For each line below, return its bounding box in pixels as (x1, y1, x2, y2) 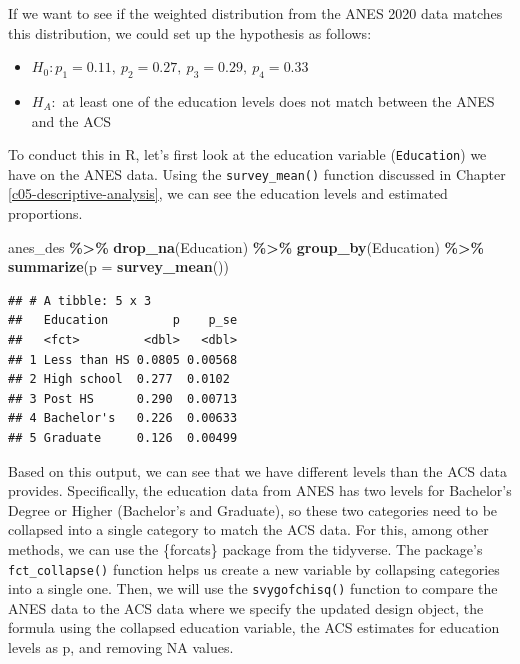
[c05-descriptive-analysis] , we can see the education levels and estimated (8, 183, 448, 204)
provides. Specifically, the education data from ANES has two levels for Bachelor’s (8, 480, 512, 501)
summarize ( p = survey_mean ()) (8, 256, 229, 277)
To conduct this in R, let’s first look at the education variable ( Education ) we (8, 144, 487, 165)
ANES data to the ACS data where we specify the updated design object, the (8, 597, 484, 618)
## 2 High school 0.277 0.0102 (8, 372, 230, 387)
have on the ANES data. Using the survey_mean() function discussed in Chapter (8, 163, 506, 184)
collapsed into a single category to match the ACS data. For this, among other (8, 519, 489, 540)
